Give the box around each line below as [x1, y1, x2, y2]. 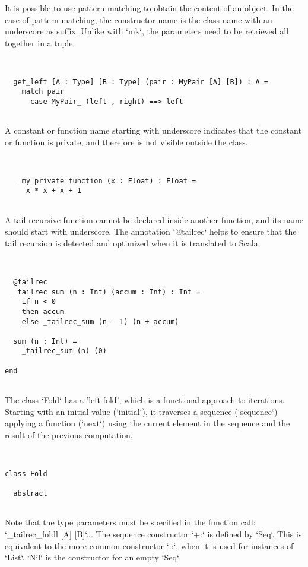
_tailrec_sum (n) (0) [21, 347, 107, 356]
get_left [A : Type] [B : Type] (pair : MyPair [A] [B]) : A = [13, 77, 268, 86]
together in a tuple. [5, 36, 75, 49]
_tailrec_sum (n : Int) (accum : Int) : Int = [13, 287, 201, 296]
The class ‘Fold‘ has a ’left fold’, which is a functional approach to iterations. [5, 394, 285, 406]
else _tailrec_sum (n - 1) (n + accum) [21, 317, 179, 326]
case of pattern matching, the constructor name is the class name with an [5, 13, 272, 26]
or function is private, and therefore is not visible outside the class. [5, 135, 248, 148]
